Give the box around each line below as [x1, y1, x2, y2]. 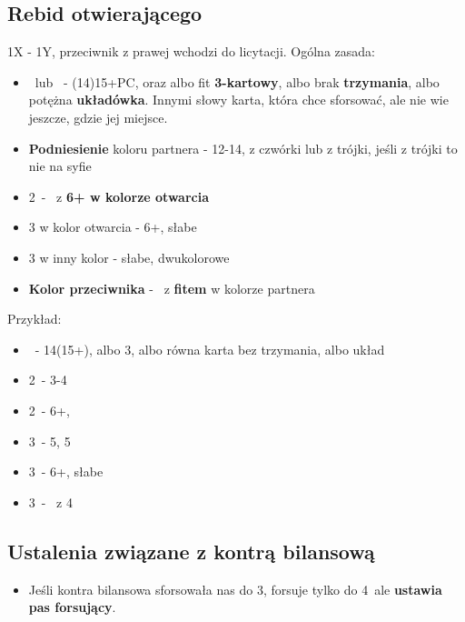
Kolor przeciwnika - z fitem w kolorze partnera [28, 278, 315, 297]
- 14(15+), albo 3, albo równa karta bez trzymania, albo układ [35, 339, 385, 358]
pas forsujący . [28, 597, 116, 617]
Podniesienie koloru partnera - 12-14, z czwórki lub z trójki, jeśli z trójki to [28, 138, 458, 157]
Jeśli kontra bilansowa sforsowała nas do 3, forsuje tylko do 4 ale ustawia [28, 579, 442, 598]
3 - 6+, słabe [28, 462, 104, 481]
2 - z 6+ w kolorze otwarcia [28, 186, 210, 206]
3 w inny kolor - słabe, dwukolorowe [28, 247, 230, 266]
